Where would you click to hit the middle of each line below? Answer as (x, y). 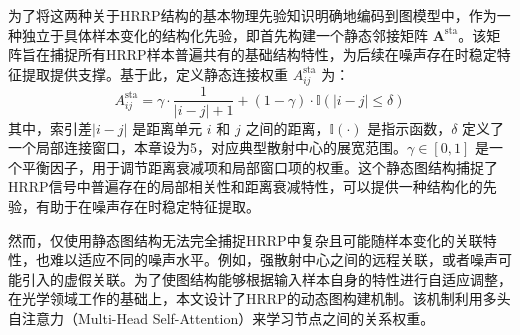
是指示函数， (409, 127)
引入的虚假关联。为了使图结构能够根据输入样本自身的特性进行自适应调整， (266, 278)
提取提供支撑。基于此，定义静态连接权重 (154, 73)
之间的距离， (287, 127)
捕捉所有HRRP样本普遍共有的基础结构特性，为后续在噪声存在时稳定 (273, 54)
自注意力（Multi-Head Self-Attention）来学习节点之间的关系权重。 (221, 317)
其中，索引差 (50, 127)
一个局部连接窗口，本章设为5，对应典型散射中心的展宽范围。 (207, 147)
